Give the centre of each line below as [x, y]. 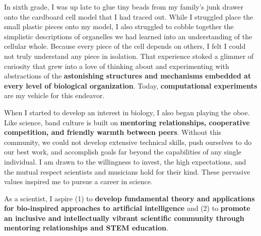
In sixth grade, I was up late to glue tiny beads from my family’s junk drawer [124, 7]
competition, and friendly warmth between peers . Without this [113, 132]
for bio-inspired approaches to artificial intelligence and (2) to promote [127, 208]
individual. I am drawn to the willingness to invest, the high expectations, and [125, 161]
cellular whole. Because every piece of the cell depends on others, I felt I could [125, 46]
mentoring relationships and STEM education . [86, 228]
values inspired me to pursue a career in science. [78, 181]
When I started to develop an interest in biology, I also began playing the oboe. [127, 112]
